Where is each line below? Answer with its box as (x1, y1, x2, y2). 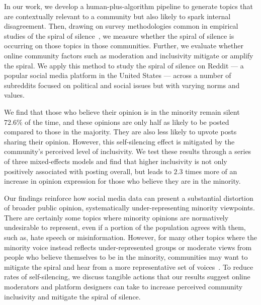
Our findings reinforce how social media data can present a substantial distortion (4, 192, 253, 203)
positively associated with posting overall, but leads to (4, 166, 171, 176)
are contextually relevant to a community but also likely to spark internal (4, 11, 231, 21)
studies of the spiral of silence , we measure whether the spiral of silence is (4, 30, 234, 41)
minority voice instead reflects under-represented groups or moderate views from (4, 242, 252, 252)
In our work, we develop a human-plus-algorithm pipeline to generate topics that (4, 1, 253, 11)
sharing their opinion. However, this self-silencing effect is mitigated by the (4, 136, 235, 146)
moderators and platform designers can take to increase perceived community (4, 281, 243, 292)
